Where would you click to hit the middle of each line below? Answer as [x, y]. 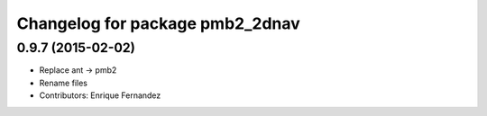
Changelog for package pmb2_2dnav [159, 23]
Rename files [63, 83]
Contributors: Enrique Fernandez [100, 95]
